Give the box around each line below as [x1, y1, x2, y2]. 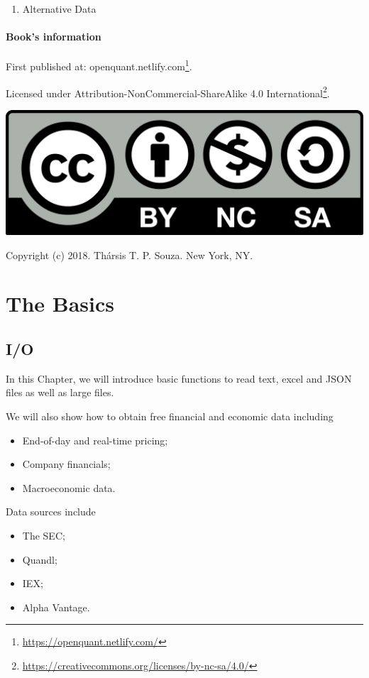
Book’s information [6, 29, 101, 44]
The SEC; [22, 528, 65, 543]
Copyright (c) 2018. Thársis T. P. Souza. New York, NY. [6, 247, 253, 262]
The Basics [6, 289, 114, 318]
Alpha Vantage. [22, 599, 90, 614]
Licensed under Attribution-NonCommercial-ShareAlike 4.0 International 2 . [6, 83, 330, 100]
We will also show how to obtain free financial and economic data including [6, 409, 334, 424]
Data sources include [6, 504, 96, 519]
